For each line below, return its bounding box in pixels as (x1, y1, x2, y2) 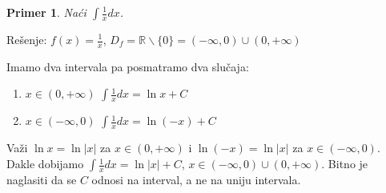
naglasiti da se (6, 171, 77, 188)
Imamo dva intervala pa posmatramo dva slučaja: (6, 58, 249, 74)
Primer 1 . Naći (6, 4, 86, 20)
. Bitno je (321, 155, 368, 172)
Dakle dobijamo (6, 155, 84, 172)
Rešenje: (6, 31, 47, 47)
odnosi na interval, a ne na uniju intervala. (91, 171, 301, 188)
